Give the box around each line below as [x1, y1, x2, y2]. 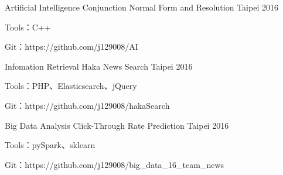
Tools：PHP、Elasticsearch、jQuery [5, 80, 137, 92]
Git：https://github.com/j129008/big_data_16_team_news [5, 158, 224, 170]
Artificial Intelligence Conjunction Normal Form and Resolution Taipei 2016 [5, 1, 278, 13]
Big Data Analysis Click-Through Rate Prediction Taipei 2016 [5, 119, 229, 131]
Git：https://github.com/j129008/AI [5, 40, 138, 53]
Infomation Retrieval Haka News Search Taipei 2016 [5, 60, 193, 72]
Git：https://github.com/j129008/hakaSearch [5, 99, 170, 111]
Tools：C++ [5, 20, 51, 33]
